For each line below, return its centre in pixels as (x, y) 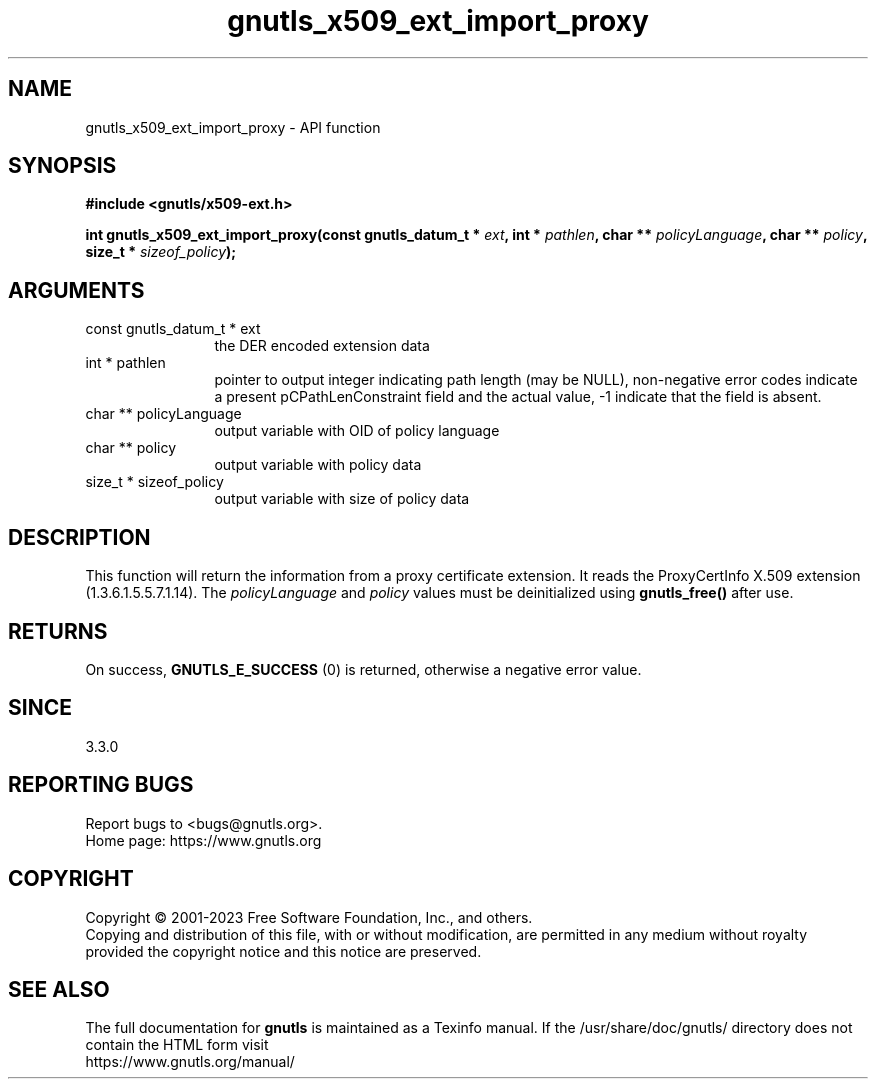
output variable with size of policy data (342, 499)
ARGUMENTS (76, 290)
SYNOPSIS (62, 166)
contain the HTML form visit (177, 1045)
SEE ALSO (59, 989)
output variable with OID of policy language (357, 431)
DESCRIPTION (79, 537)
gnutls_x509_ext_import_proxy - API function (233, 127)
